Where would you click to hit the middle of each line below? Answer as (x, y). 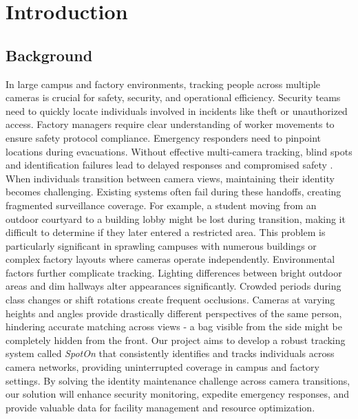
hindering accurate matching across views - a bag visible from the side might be (174, 326)
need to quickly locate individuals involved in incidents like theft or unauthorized (177, 110)
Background (49, 55)
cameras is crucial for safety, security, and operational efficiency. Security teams (173, 97)
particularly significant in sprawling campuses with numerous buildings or (161, 245)
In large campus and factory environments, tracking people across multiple (163, 84)
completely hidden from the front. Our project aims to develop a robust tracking (176, 340)
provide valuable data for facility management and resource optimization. (160, 407)
